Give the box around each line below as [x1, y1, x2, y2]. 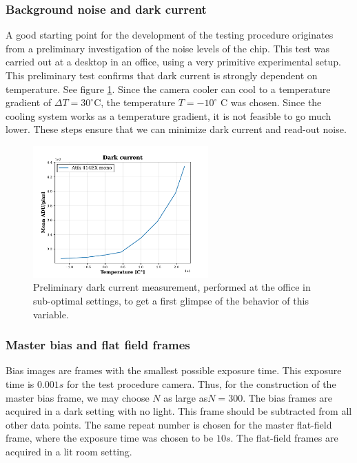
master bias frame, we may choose [6, 390, 150, 404]
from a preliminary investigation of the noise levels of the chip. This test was [6, 41, 329, 55]
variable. [33, 307, 69, 321]
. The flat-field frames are [230, 431, 338, 445]
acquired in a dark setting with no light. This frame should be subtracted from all [6, 404, 352, 418]
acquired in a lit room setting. [6, 444, 132, 458]
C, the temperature [94, 95, 176, 110]
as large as [163, 390, 208, 404]
